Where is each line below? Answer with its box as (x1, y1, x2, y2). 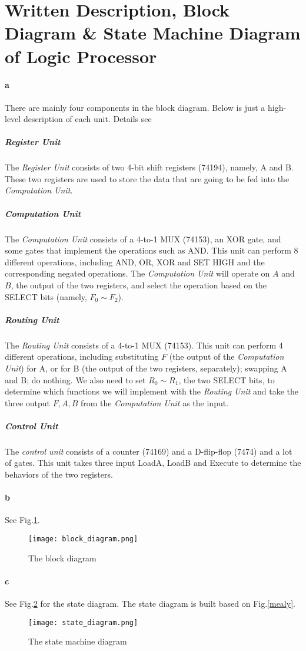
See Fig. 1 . (5, 514, 40, 526)
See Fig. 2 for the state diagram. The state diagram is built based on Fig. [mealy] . (5, 597, 295, 610)
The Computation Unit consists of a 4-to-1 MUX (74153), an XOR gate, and (5, 232, 281, 245)
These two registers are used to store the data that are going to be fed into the (5, 172, 290, 185)
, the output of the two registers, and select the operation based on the (11, 279, 267, 291)
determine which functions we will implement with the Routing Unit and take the (5, 385, 298, 397)
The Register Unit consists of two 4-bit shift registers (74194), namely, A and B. (5, 161, 294, 173)
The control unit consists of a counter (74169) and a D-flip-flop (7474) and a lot (5, 445, 292, 457)
